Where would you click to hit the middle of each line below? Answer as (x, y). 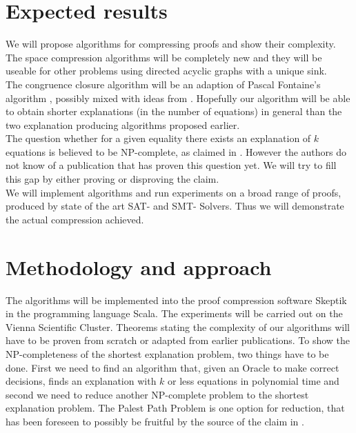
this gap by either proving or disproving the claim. (112, 179)
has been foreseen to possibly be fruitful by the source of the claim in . (155, 421)
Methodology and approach (139, 266)
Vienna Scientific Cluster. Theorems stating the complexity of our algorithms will (178, 326)
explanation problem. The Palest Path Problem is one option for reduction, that (175, 408)
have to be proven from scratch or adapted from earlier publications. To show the (178, 340)
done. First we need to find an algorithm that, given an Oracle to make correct (172, 367)
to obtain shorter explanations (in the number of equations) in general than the (174, 111)
